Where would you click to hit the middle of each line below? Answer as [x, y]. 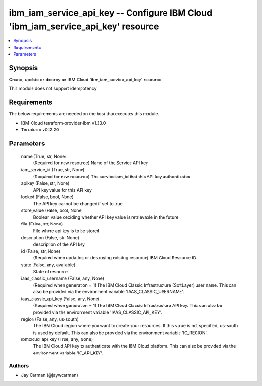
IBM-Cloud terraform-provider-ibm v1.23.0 [64, 123]
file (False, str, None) [42, 224]
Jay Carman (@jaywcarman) [50, 375]
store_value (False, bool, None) [52, 210]
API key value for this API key [63, 190]
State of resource [51, 272]
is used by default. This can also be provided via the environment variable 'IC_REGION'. [121, 333]
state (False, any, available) [48, 265]
